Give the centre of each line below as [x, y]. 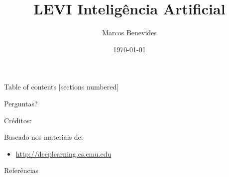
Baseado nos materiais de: [44, 137]
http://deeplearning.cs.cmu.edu [63, 153]
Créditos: [18, 120]
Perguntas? [21, 103]
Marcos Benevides [129, 33]
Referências [21, 170]
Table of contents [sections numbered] [61, 87]
